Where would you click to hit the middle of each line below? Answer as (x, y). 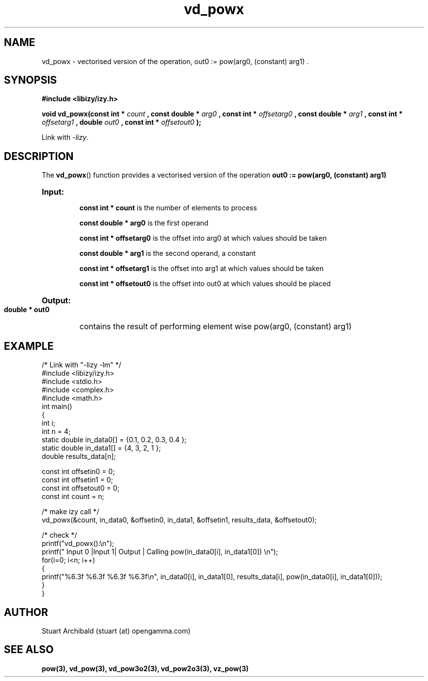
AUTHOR (26, 612)
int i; (49, 423)
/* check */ (59, 535)
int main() (57, 407)
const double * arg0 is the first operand (144, 223)
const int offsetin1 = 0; (77, 480)
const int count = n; (73, 497)
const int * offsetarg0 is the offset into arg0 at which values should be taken (203, 238)
